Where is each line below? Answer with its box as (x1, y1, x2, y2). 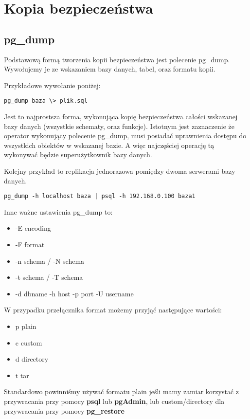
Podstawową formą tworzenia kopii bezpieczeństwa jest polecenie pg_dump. (4, 54, 230, 64)
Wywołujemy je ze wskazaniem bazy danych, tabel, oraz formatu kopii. (4, 64, 215, 74)
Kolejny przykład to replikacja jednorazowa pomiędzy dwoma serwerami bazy (4, 165, 235, 176)
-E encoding (15, 223, 51, 233)
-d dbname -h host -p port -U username (15, 288, 134, 298)
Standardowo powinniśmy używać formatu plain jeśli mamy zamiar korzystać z (4, 386, 239, 397)
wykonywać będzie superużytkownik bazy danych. (4, 149, 152, 160)
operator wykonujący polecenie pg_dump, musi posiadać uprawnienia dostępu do (4, 130, 247, 141)
